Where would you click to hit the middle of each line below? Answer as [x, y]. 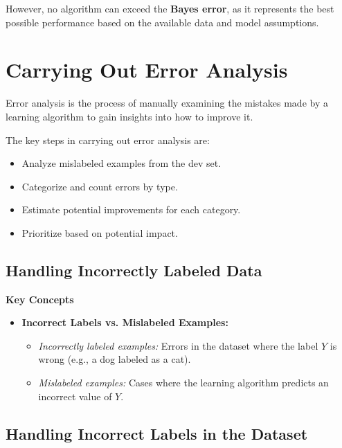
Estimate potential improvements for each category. [131, 209]
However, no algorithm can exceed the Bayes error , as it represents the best [170, 8]
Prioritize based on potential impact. [100, 232]
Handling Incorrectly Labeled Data [134, 270]
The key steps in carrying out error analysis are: [108, 140]
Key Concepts [40, 299]
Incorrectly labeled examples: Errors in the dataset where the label [178, 345]
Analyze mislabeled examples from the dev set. [121, 163]
